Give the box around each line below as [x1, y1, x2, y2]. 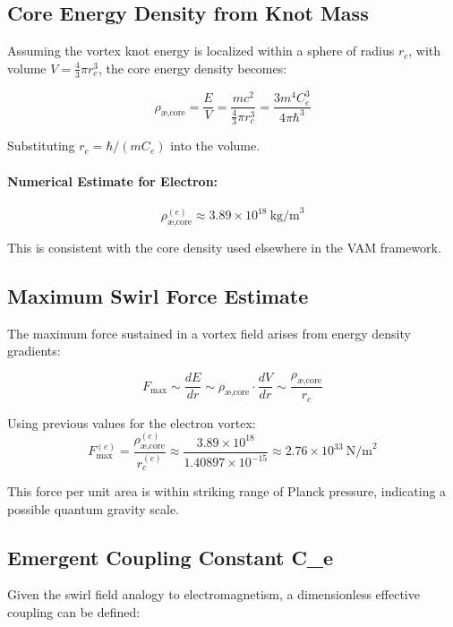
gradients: [7, 341, 61, 360]
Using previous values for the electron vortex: [7, 413, 256, 432]
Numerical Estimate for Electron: [7, 171, 218, 190]
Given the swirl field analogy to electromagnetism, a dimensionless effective [7, 585, 420, 604]
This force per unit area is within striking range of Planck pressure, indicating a [7, 482, 447, 501]
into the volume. [170, 136, 261, 155]
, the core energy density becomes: [98, 58, 287, 77]
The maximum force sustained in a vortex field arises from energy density [7, 323, 411, 342]
